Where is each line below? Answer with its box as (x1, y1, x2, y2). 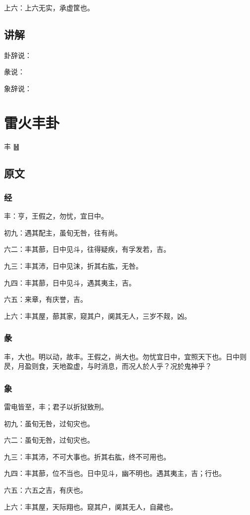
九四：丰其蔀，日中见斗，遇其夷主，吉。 (4, 277, 136, 287)
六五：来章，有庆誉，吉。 (4, 294, 87, 304)
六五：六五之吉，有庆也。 (4, 485, 87, 495)
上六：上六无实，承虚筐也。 (4, 2, 94, 12)
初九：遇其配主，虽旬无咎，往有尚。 (4, 227, 122, 237)
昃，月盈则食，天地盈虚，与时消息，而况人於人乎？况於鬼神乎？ (4, 361, 212, 371)
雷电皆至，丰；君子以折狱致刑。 (4, 401, 108, 412)
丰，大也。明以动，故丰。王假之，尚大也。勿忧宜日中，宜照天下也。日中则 (4, 351, 247, 361)
